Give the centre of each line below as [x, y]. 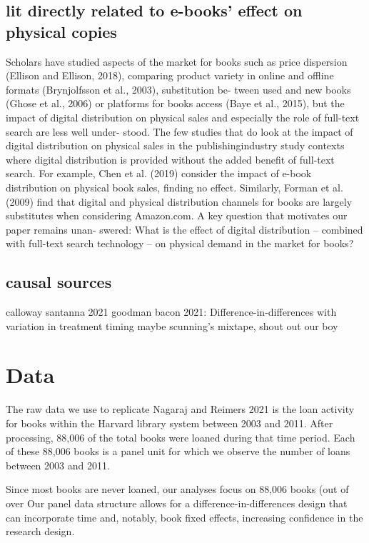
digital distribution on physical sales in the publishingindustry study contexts [175, 145]
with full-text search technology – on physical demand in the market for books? [180, 243]
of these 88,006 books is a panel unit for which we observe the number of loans [178, 451]
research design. [40, 531]
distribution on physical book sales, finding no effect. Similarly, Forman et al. [175, 187]
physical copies [61, 31]
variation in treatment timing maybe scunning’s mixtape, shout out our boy [172, 325]
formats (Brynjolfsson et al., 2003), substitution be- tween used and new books [178, 89]
